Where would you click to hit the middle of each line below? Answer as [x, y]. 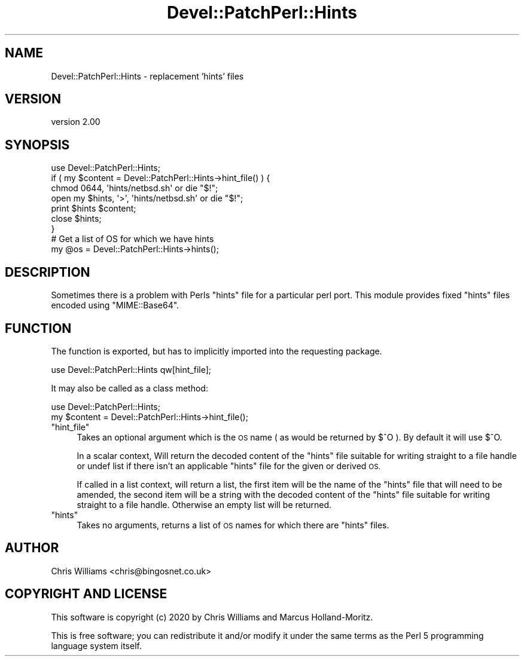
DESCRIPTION [48, 272]
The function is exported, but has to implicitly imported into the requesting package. [217, 351]
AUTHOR [32, 548]
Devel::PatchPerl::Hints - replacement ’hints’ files [147, 76]
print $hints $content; [94, 209]
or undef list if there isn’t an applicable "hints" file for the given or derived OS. [229, 466]
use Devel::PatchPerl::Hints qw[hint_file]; [131, 369]
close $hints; [76, 219]
